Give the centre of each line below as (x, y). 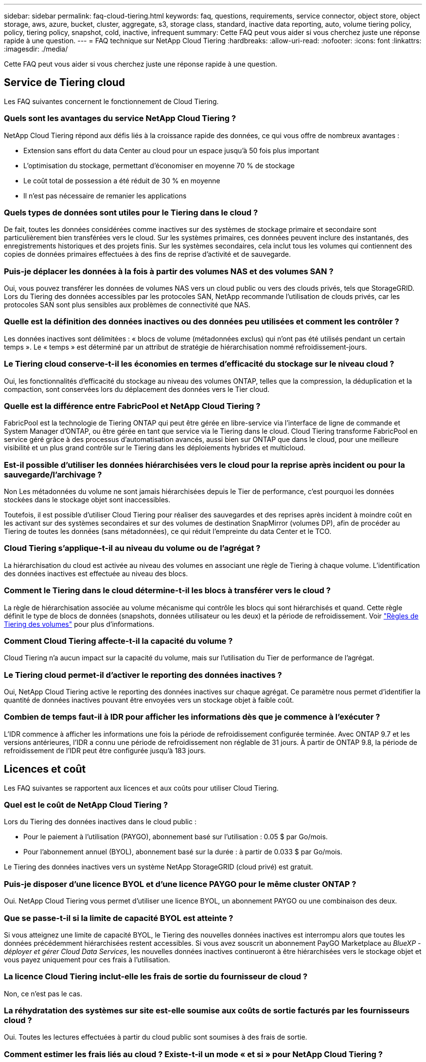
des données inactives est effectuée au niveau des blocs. (96, 573)
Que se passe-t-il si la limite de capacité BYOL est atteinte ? (119, 918)
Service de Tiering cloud (65, 83)
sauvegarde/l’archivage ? (53, 474)
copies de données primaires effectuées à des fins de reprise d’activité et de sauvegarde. (148, 254)
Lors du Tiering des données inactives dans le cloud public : (100, 822)
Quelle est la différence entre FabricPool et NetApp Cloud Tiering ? (132, 406)
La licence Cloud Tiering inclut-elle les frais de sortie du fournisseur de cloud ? (156, 977)
